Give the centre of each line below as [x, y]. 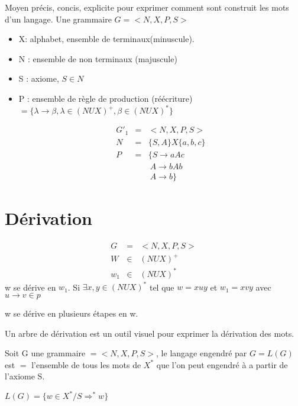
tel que [162, 287]
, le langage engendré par [202, 353]
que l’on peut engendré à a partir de [222, 364]
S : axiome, [39, 78]
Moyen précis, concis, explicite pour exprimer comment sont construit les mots [147, 7]
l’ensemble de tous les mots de [86, 364]
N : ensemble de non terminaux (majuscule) [98, 58]
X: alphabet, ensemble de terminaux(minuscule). [106, 39]
